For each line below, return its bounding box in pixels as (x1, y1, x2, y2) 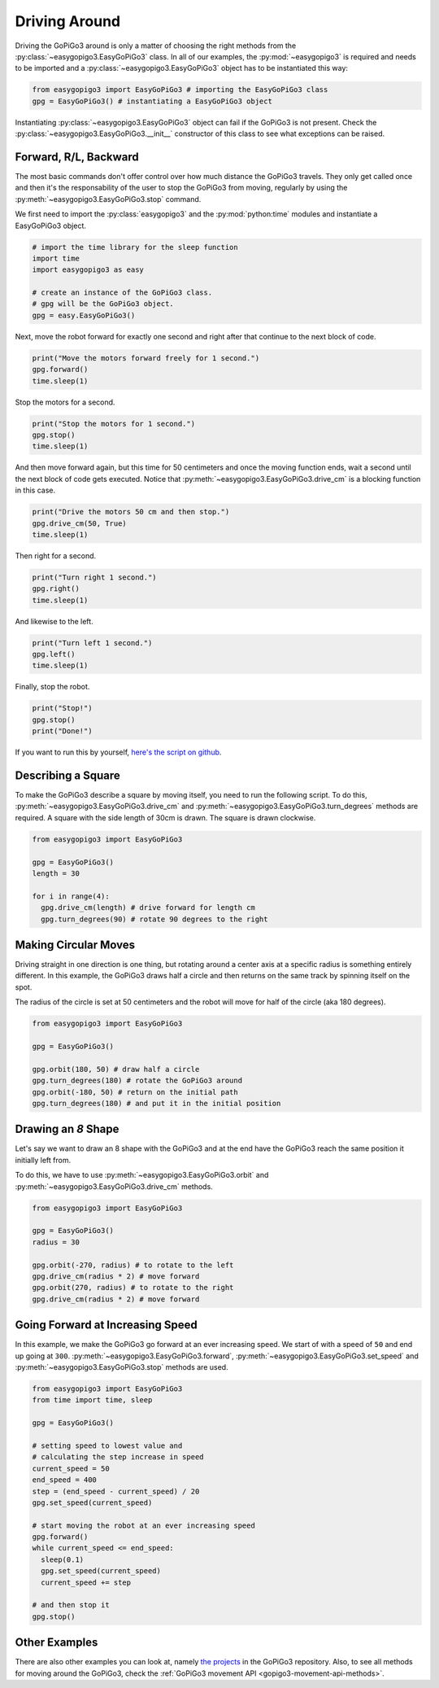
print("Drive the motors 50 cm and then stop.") (32, 507, 230, 517)
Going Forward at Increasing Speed (15, 1318, 198, 1332)
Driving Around (15, 12, 121, 30)
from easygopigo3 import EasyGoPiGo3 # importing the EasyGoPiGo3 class (32, 85, 328, 94)
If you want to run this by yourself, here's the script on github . (15, 747, 222, 757)
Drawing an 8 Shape (15, 1122, 120, 1136)
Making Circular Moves (15, 938, 136, 951)
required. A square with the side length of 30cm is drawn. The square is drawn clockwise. (15, 812, 316, 822)
